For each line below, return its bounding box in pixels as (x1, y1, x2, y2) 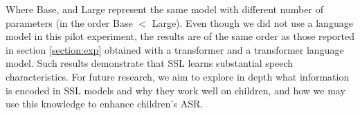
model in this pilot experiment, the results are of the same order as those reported (6, 29, 354, 43)
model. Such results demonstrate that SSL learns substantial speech (6, 56, 294, 70)
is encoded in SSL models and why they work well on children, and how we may (6, 83, 345, 97)
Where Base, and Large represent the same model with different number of (6, 2, 323, 16)
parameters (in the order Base (6, 15, 133, 30)
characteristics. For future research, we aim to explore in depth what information (6, 69, 350, 83)
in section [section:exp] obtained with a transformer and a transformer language (6, 42, 344, 56)
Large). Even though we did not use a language (152, 15, 353, 30)
